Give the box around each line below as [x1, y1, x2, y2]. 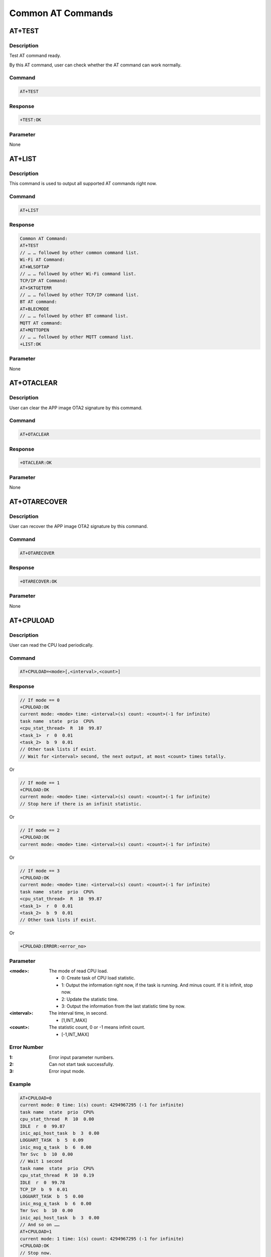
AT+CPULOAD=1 [20, 1229, 52, 1234]
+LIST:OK [20, 341, 42, 347]
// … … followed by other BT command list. [20, 313, 129, 319]
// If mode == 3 [20, 868, 60, 873]
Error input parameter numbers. [49, 1054, 114, 1060]
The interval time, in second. [49, 1010, 108, 1016]
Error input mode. [49, 1068, 85, 1074]
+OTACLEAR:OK [20, 460, 52, 466]
